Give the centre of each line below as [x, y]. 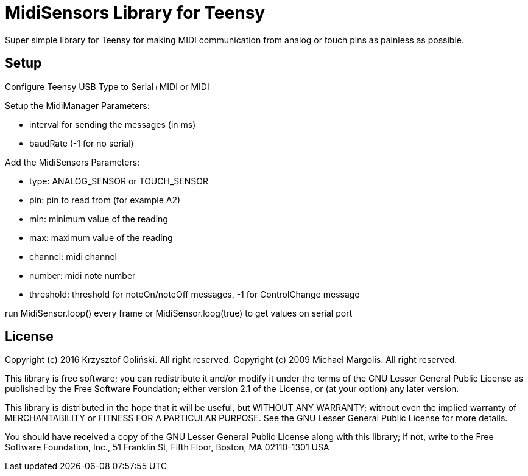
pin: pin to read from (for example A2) [105, 200]
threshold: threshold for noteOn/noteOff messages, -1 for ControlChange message [195, 294]
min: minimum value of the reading [99, 219]
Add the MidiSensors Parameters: [72, 162]
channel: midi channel [73, 256]
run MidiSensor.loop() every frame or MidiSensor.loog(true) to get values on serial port [179, 313]
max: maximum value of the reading [101, 237]
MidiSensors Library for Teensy [135, 13]
